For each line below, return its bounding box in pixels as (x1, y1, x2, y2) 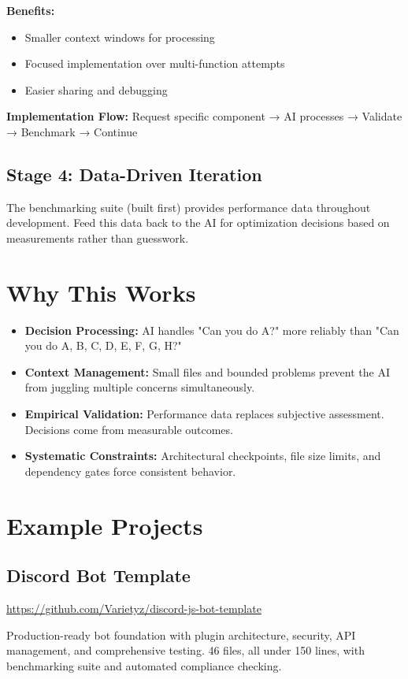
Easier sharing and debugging (24, 81, 168, 98)
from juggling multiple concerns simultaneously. (24, 379, 255, 395)
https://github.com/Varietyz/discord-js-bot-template (6, 600, 261, 616)
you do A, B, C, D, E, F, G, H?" (24, 337, 182, 354)
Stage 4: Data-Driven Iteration (6, 161, 262, 186)
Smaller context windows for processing (24, 28, 215, 45)
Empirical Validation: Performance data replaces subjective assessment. (24, 406, 384, 422)
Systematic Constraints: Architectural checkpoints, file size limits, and (24, 447, 381, 464)
